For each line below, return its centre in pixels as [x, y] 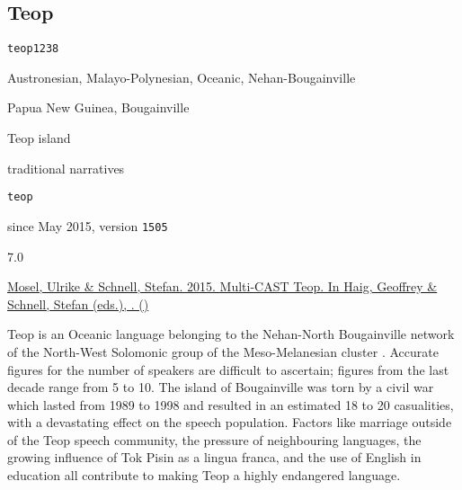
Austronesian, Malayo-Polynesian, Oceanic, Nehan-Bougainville [182, 77]
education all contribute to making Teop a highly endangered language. [204, 475]
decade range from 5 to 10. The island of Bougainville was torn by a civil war [221, 387]
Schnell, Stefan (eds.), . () [78, 303]
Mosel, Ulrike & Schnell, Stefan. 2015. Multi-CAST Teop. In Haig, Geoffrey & [222, 286]
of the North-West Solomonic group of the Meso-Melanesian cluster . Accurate [223, 351]
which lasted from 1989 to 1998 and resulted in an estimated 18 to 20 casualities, [231, 404]
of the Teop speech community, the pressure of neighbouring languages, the [214, 439]
